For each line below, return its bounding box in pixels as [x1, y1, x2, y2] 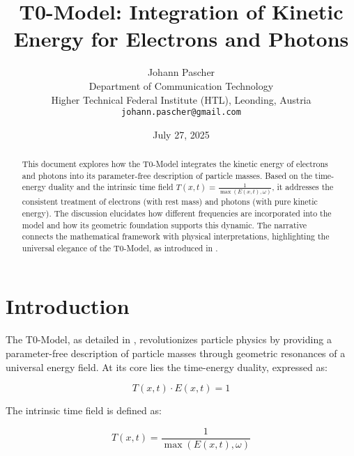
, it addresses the [272, 181, 334, 193]
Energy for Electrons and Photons [13, 24, 349, 53]
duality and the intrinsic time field [48, 181, 174, 193]
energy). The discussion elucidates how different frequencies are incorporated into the [22, 207, 332, 219]
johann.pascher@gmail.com [121, 107, 241, 118]
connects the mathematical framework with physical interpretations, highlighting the [22, 230, 330, 242]
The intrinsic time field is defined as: [6, 403, 162, 418]
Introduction [6, 292, 130, 320]
